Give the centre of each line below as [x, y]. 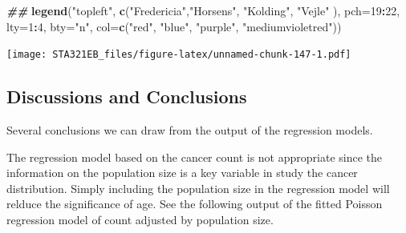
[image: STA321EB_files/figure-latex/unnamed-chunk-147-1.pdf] [179, 55]
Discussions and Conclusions [127, 96]
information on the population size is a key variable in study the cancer [182, 173]
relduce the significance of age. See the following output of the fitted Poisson [195, 204]
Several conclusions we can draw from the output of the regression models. [190, 130]
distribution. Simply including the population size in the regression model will [198, 188]
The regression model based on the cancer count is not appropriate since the [194, 157]
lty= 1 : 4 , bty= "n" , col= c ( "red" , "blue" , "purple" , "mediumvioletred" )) [174, 26]
